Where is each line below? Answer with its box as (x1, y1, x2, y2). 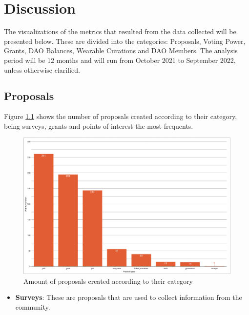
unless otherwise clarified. (4, 64, 80, 75)
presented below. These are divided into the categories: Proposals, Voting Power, (4, 36, 246, 46)
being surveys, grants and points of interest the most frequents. (4, 120, 193, 131)
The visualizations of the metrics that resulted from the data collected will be (4, 26, 236, 37)
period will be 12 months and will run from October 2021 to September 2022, (4, 55, 236, 65)
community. (15, 301, 50, 312)
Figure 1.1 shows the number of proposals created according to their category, (4, 111, 237, 121)
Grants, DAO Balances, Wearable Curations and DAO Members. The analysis (4, 45, 238, 56)
